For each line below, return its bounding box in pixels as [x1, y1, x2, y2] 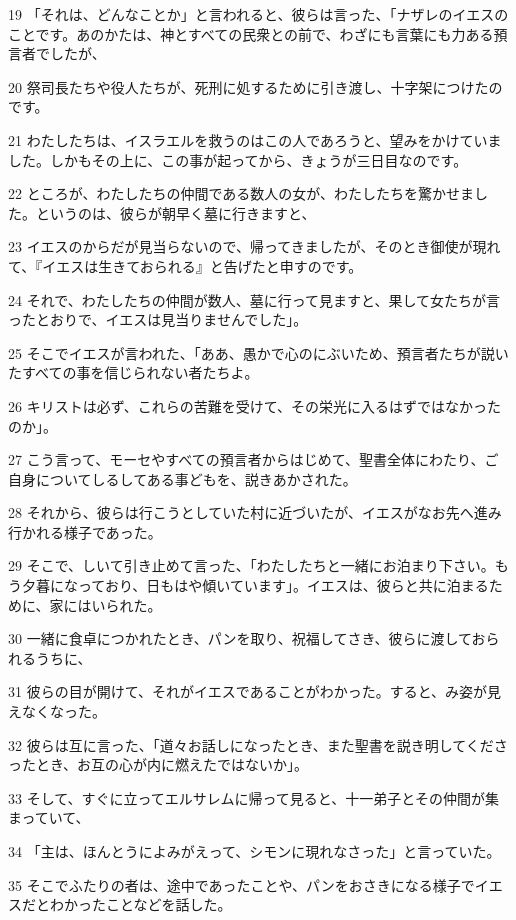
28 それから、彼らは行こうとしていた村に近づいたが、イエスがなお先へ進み [8, 502, 502, 523]
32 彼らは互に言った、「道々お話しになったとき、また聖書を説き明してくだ [8, 734, 494, 755]
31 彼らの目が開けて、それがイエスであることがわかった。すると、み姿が [8, 681, 488, 702]
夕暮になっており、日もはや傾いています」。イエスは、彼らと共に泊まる [21, 575, 489, 596]
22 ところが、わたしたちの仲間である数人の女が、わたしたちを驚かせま [8, 183, 474, 204]
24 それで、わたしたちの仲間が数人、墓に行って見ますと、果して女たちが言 [8, 289, 500, 310]
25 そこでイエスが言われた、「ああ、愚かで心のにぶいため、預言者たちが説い [8, 342, 509, 363]
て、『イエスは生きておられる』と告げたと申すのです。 [8, 255, 363, 276]
